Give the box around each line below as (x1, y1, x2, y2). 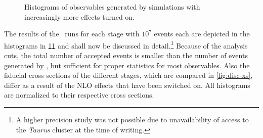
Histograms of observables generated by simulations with (24, 2, 200, 12)
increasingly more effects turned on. (24, 11, 135, 22)
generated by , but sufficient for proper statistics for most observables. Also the (4, 60, 250, 70)
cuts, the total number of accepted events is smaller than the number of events (4, 50, 248, 61)
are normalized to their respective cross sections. (4, 89, 154, 100)
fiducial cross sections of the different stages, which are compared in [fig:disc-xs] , (4, 70, 253, 80)
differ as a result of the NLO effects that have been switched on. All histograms (4, 79, 250, 90)
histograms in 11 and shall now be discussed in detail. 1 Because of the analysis (4, 38, 248, 51)
